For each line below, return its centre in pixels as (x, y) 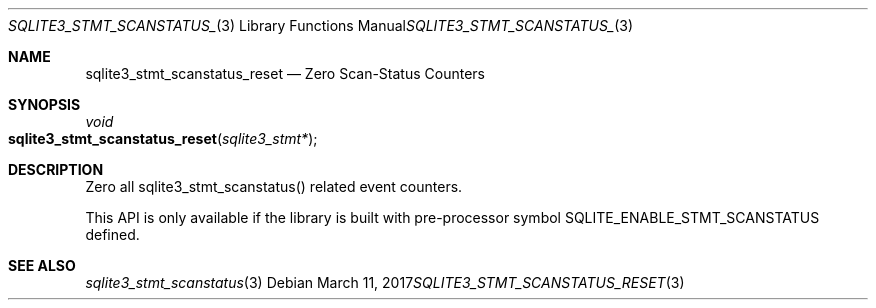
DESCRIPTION (56, 169)
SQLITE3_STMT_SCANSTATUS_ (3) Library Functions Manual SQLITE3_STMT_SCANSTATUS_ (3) (321, 25)
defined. (112, 234)
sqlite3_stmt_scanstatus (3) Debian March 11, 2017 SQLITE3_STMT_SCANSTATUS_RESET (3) (385, 282)
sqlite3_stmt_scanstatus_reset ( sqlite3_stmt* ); (163, 138)
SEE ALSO (42, 265)
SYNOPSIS (44, 104)
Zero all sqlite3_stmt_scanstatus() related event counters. (274, 186)
